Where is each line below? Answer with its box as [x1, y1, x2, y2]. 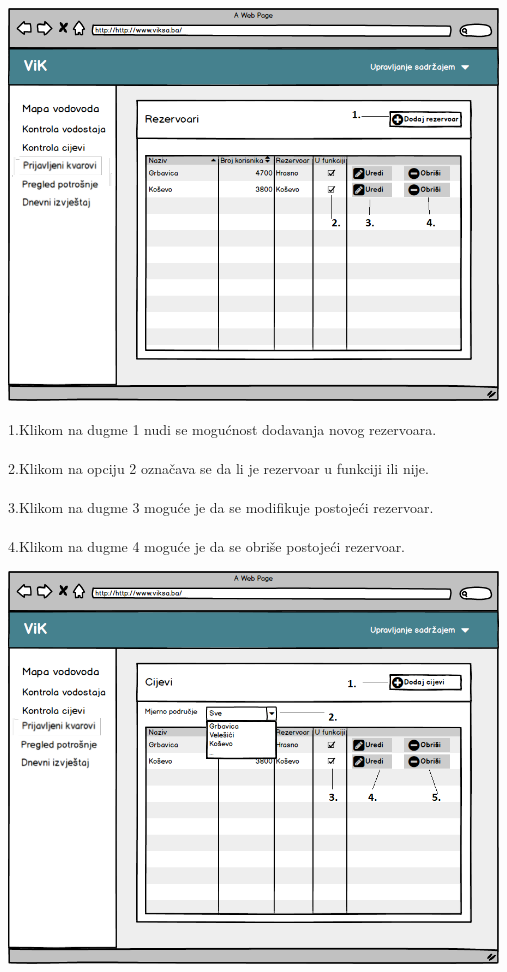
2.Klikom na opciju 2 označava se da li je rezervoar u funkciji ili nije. [8, 457, 429, 478]
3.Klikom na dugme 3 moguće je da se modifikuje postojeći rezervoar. [8, 497, 434, 518]
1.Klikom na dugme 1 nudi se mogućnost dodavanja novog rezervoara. [8, 418, 437, 439]
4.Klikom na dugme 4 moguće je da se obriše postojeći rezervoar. [8, 536, 406, 557]
